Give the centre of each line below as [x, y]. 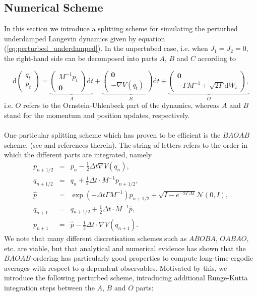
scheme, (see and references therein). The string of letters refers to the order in [126, 144]
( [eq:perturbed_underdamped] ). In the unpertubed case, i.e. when [106, 48]
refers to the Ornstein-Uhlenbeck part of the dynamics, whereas [121, 105]
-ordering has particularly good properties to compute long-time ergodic [142, 258]
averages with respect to [41, 268]
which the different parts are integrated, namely [78, 155]
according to [217, 58]
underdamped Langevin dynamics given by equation [85, 38]
